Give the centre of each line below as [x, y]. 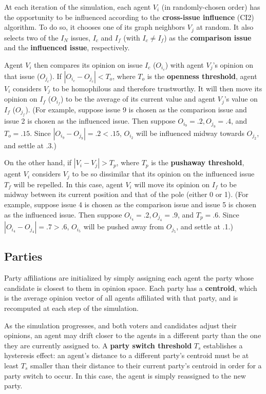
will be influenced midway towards [190, 133]
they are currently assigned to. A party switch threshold [98, 345]
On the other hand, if [38, 162]
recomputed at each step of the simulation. [71, 308]
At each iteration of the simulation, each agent [78, 7]
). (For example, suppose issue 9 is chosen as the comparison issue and [136, 109]
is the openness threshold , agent [202, 76]
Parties [23, 256]
